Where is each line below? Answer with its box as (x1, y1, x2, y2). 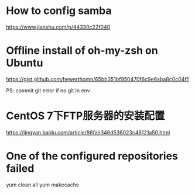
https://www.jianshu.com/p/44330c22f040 (6, 23, 111, 30)
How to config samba (6, 4, 112, 18)
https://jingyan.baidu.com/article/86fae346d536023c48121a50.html (6, 129, 170, 136)
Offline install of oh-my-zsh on (6, 44, 158, 57)
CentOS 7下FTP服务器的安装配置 (6, 109, 165, 123)
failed (6, 162, 35, 175)
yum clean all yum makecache (6, 181, 80, 188)
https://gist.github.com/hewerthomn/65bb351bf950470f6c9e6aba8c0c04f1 (6, 75, 189, 82)
